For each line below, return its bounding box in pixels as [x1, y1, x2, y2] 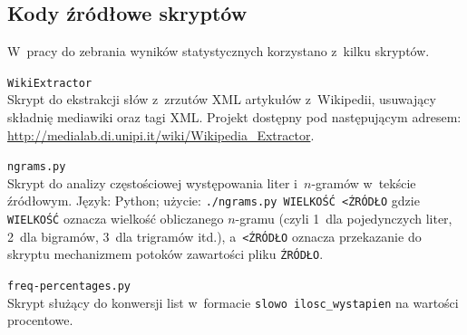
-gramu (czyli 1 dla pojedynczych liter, [235, 209, 452, 228]
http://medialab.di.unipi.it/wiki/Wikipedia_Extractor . [7, 125, 315, 144]
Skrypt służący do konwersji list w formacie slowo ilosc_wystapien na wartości [7, 292, 459, 311]
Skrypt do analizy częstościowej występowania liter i [7, 173, 297, 192]
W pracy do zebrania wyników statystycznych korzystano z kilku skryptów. [7, 42, 430, 61]
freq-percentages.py [7, 280, 131, 293]
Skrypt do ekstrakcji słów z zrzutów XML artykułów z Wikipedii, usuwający [7, 90, 436, 109]
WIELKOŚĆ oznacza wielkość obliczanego [7, 209, 224, 228]
